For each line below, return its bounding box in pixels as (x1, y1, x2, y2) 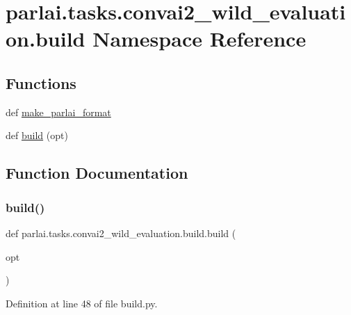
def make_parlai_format (6, 104, 111, 119)
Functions (6, 72, 76, 93)
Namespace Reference (92, 24, 307, 53)
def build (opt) (6, 128, 68, 143)
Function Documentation (6, 162, 188, 184)
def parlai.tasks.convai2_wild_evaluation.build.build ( (6, 225, 236, 240)
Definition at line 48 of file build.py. (6, 296, 158, 310)
